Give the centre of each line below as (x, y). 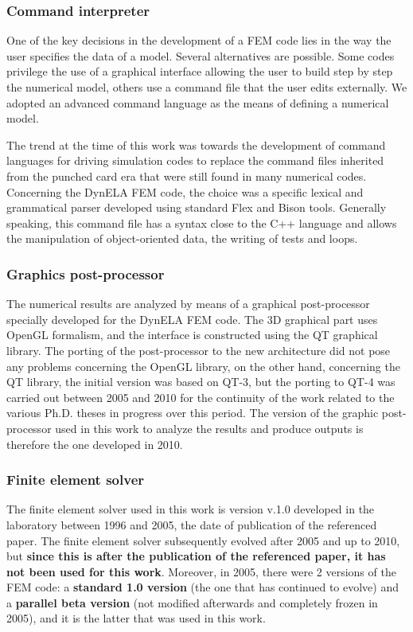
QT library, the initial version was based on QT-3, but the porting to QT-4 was (201, 382)
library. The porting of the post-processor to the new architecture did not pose (199, 350)
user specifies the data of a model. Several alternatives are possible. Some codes (201, 55)
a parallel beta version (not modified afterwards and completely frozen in (192, 602)
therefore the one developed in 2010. (95, 444)
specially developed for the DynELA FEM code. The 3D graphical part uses (192, 319)
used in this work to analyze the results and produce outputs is (209, 428)
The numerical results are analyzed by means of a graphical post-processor (188, 304)
